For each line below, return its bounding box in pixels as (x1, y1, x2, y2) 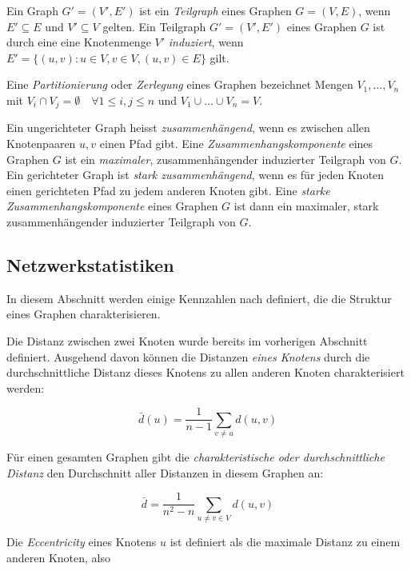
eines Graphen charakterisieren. (6, 305, 161, 322)
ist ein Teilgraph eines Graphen (139, 2, 292, 18)
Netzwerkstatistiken (6, 252, 174, 277)
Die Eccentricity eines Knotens (6, 533, 157, 550)
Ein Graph (6, 2, 58, 18)
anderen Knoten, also (6, 549, 111, 565)
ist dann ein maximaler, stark (233, 198, 379, 214)
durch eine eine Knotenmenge (6, 34, 151, 50)
